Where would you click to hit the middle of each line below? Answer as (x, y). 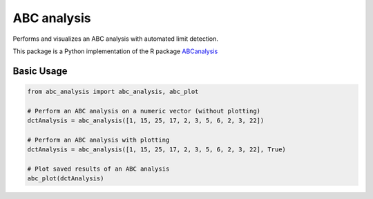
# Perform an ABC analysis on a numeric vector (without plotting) (144, 111)
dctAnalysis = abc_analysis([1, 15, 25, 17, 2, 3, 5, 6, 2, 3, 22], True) (157, 150)
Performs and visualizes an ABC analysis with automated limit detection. (116, 39)
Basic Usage (40, 71)
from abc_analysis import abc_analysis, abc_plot (113, 91)
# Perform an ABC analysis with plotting (98, 140)
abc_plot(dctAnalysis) (66, 179)
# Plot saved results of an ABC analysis (98, 169)
